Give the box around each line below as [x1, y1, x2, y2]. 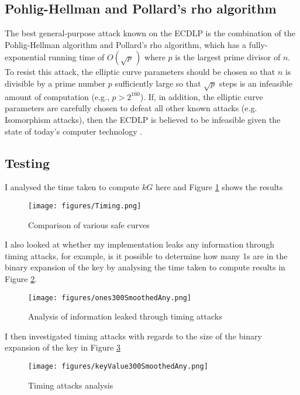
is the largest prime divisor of [175, 51, 281, 63]
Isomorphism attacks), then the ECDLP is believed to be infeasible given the [5, 113, 281, 125]
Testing [5, 153, 50, 171]
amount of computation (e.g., [5, 90, 109, 102]
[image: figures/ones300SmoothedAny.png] [28, 293, 192, 302]
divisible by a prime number [5, 77, 106, 89]
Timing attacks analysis [28, 379, 113, 391]
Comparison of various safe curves [28, 218, 150, 231]
